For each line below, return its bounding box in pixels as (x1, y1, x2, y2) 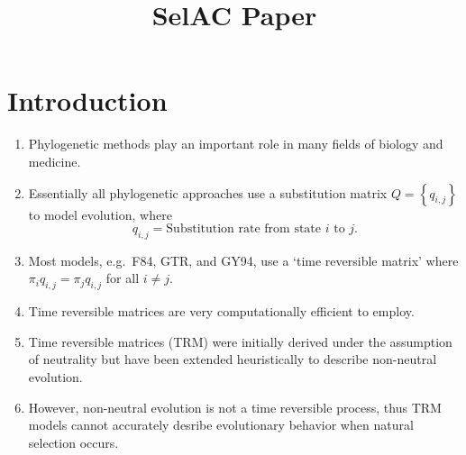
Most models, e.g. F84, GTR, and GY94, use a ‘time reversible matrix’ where (28, 250, 459, 269)
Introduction (7, 82, 168, 119)
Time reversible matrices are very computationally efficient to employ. (28, 302, 415, 321)
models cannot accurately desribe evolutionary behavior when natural (28, 415, 414, 434)
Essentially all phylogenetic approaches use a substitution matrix (28, 183, 388, 202)
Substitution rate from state (166, 223, 322, 236)
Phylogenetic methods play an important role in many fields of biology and (28, 134, 443, 153)
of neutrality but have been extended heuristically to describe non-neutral (28, 350, 437, 369)
